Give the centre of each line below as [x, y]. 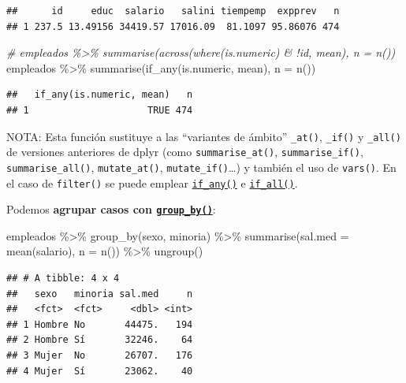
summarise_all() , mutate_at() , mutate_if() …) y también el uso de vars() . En [201, 167]
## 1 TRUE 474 [100, 110]
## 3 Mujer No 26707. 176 [100, 355]
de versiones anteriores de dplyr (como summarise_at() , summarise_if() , [185, 152]
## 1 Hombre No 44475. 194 [100, 324]
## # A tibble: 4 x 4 [63, 279]
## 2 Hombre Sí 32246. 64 [100, 340]
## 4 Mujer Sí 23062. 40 [100, 371]
